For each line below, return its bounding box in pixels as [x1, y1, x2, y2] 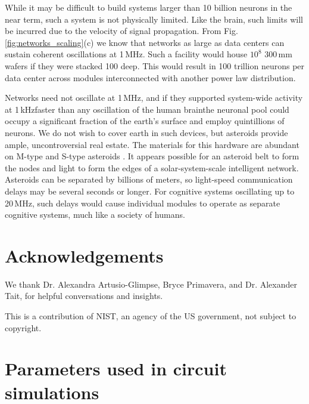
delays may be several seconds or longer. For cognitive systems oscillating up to [5, 184, 295, 197]
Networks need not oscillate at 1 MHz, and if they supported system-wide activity [5, 91, 303, 104]
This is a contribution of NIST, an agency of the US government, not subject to [5, 310, 296, 322]
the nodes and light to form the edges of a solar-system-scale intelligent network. [5, 161, 299, 174]
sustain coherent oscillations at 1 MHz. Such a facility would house [5, 48, 248, 60]
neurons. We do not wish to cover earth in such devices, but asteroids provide [5, 126, 288, 138]
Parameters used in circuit [5, 356, 227, 381]
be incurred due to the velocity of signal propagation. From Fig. [5, 24, 238, 37]
